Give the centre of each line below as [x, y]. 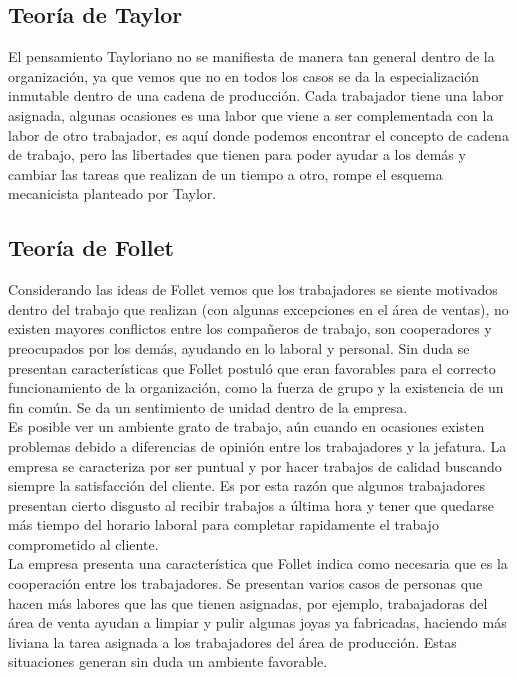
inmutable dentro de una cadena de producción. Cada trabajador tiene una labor [256, 95]
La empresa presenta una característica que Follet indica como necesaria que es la [258, 563]
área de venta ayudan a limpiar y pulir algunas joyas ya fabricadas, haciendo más [257, 622]
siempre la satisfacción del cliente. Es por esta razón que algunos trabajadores [246, 485]
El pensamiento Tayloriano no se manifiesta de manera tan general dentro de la [251, 56]
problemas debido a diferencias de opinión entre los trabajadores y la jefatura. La [257, 445]
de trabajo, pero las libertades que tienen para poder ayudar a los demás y [237, 154]
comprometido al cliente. [83, 543]
